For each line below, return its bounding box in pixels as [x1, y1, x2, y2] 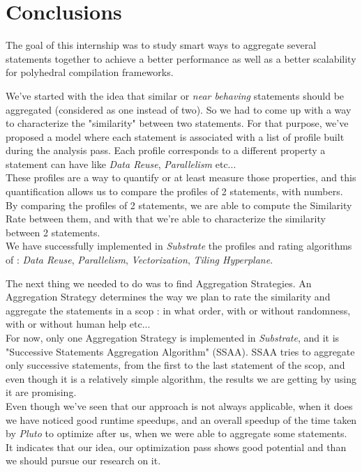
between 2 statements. [6, 224, 100, 239]
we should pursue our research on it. [6, 453, 161, 468]
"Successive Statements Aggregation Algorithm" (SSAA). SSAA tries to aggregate [6, 344, 355, 358]
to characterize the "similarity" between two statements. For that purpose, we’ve [6, 116, 349, 130]
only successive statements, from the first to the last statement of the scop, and [6, 358, 345, 372]
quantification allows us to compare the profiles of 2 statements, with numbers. [6, 184, 343, 199]
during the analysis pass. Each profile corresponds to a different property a [6, 143, 326, 158]
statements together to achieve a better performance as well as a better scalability [6, 51, 356, 66]
